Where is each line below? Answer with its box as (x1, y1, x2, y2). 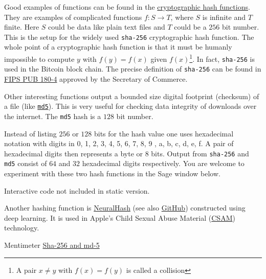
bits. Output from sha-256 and (151, 148, 249, 158)
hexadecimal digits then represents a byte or (4, 148, 143, 158)
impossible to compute (4, 53, 75, 64)
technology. (4, 222, 39, 233)
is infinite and (202, 11, 246, 22)
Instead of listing (4, 128, 57, 138)
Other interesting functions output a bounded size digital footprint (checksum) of (4, 90, 259, 101)
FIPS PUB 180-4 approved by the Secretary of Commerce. (4, 74, 188, 84)
